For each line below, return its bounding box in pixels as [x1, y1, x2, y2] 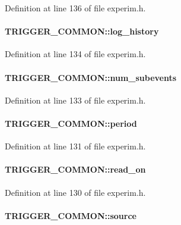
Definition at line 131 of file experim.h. [5, 140, 146, 152]
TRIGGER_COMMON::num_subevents [5, 71, 177, 83]
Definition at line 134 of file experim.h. [5, 48, 146, 60]
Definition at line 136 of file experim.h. [5, 2, 146, 14]
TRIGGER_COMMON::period [5, 117, 137, 129]
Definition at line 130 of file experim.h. [5, 186, 146, 198]
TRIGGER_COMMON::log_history [5, 25, 159, 37]
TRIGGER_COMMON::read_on [5, 163, 146, 176]
